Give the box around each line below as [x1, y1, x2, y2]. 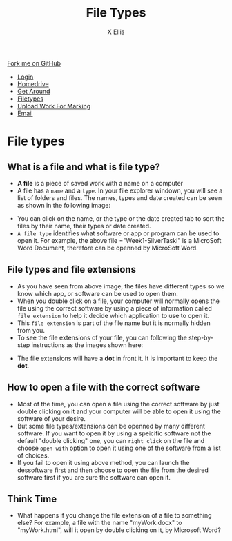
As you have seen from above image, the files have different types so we [17, 282, 225, 291]
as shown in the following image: [17, 201, 111, 209]
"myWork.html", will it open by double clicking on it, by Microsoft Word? [17, 526, 222, 534]
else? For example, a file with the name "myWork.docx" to [17, 519, 182, 527]
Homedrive [17, 79, 50, 88]
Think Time [7, 493, 57, 504]
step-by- [188, 333, 214, 342]
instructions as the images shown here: [31, 340, 144, 349]
